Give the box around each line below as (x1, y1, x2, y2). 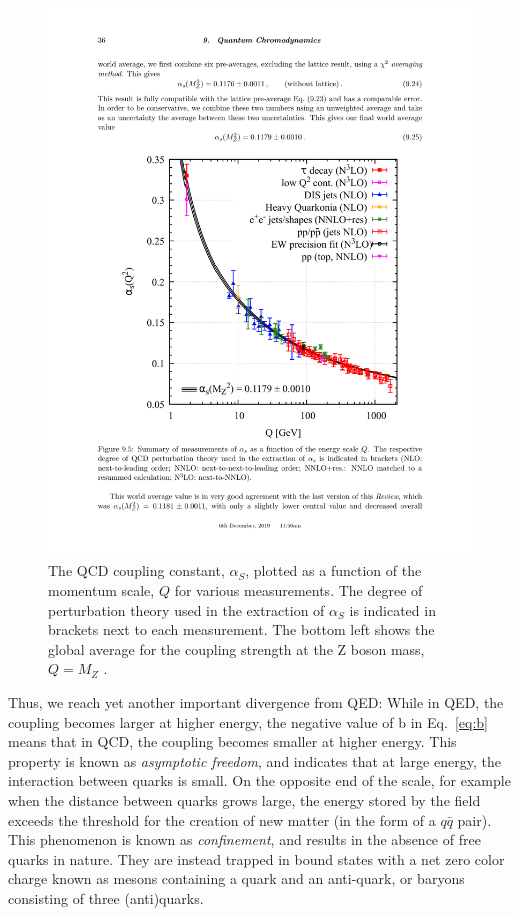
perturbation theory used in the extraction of (48, 599, 325, 620)
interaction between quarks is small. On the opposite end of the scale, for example (8, 770, 511, 791)
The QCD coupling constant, (48, 560, 225, 581)
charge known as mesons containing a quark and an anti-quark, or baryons (8, 868, 465, 889)
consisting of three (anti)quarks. (8, 887, 204, 908)
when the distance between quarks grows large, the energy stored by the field (8, 790, 481, 811)
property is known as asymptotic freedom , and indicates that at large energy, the (8, 750, 501, 771)
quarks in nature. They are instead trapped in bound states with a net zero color (8, 848, 505, 869)
